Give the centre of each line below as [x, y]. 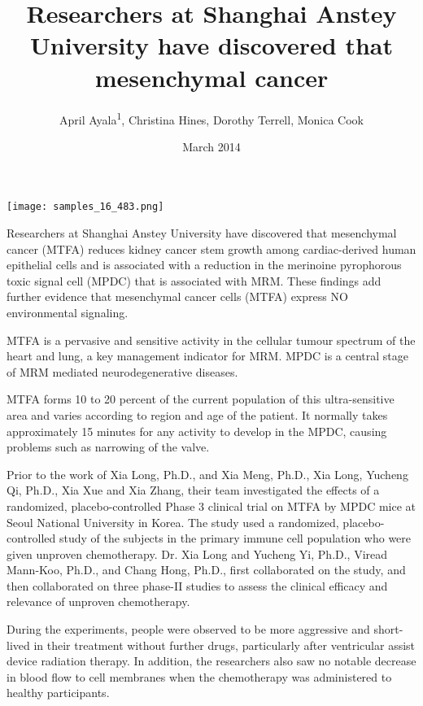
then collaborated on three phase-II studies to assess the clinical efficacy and [197, 585]
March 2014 [211, 146]
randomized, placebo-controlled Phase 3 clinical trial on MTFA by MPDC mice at [211, 506]
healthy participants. [58, 693]
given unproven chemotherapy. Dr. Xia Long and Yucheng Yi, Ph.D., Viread [197, 553]
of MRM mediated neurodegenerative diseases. [122, 371]
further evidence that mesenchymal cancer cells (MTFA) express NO [177, 296]
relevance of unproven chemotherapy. [98, 601]
